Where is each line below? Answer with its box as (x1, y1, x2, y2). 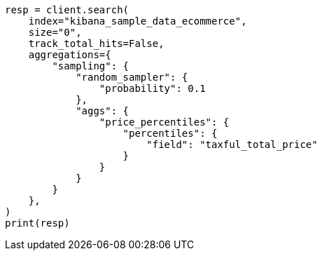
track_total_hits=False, (28, 38, 164, 49)
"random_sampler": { (76, 72, 188, 83)
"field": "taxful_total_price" (146, 139, 318, 150)
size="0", (28, 27, 82, 38)
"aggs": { (76, 105, 129, 116)
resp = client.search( (5, 4, 129, 15)
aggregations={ (28, 49, 111, 60)
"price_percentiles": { (99, 116, 230, 128)
